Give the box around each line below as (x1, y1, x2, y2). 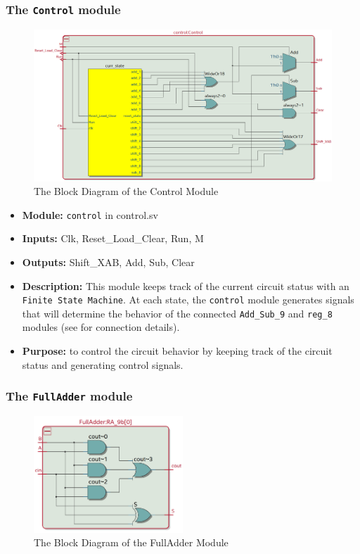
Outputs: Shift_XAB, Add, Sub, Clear (22, 254, 195, 269)
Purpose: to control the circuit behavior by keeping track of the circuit (22, 344, 333, 358)
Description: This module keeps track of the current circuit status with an (22, 278, 349, 293)
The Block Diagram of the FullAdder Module (34, 535, 229, 550)
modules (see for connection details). (22, 320, 180, 334)
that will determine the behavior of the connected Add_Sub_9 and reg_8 (22, 306, 333, 320)
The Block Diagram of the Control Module (34, 184, 219, 199)
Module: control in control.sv (22, 207, 158, 222)
